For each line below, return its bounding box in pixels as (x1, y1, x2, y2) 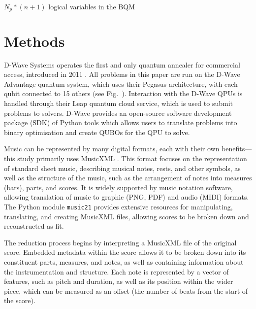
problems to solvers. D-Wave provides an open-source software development (4, 107, 232, 118)
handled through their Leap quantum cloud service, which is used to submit (4, 98, 233, 108)
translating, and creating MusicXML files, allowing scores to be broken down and (4, 211, 249, 221)
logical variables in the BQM (48, 1, 135, 11)
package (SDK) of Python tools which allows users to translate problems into (4, 117, 237, 128)
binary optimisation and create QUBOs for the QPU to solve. (4, 127, 190, 137)
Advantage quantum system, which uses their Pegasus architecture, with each (4, 78, 238, 89)
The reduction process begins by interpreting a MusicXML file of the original (4, 237, 237, 247)
